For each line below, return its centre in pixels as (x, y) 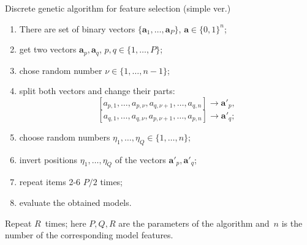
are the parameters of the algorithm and (194, 223)
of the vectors (140, 159)
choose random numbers (65, 137)
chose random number (61, 70)
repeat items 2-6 (50, 182)
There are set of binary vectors (77, 28)
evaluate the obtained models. (75, 203)
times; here (66, 223)
